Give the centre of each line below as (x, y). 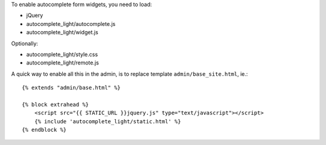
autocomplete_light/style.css (62, 54)
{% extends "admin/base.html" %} (71, 88)
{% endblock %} (44, 130)
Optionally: (25, 43)
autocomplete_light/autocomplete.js (71, 23)
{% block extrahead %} (56, 104)
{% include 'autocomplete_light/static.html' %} (107, 121)
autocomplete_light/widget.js (62, 32)
